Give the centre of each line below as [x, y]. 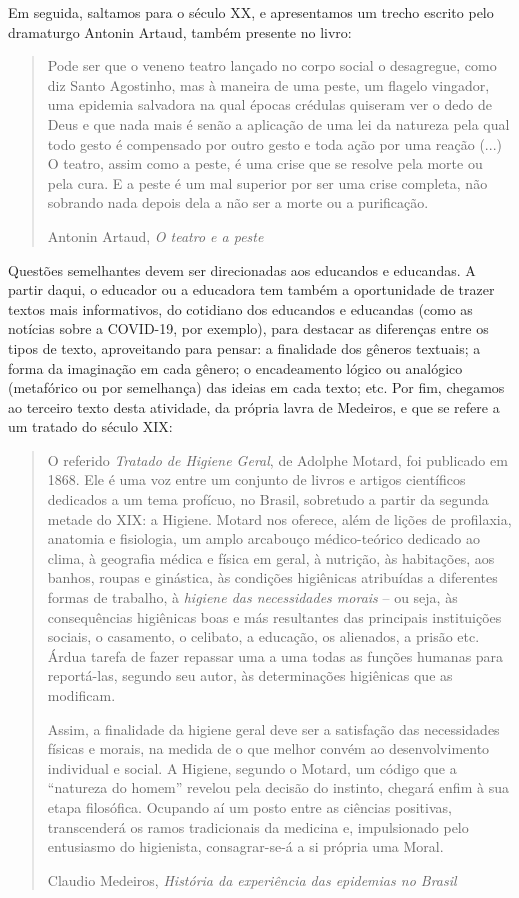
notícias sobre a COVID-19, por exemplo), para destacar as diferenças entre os [248, 328]
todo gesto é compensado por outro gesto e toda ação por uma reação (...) [274, 143]
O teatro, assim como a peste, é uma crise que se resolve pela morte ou [265, 163]
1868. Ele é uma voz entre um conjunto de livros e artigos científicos [256, 479]
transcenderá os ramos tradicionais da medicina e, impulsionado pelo [258, 826]
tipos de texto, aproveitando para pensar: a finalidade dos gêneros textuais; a [244, 347]
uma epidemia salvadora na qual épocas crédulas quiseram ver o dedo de [269, 104]
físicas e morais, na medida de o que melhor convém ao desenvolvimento [268, 748]
